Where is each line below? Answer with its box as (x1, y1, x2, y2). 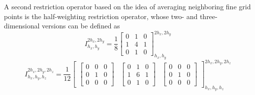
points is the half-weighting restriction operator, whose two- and (4, 11, 198, 21)
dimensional (4, 21, 40, 31)
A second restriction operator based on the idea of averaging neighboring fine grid (4, 1, 251, 11)
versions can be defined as (42, 21, 120, 31)
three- (199, 11, 218, 21)
